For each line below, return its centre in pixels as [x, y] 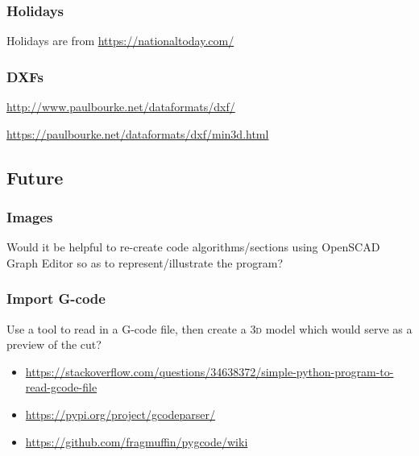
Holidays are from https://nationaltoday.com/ [120, 41]
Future [35, 177]
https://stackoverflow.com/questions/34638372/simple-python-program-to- [209, 371]
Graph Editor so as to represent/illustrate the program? [145, 262]
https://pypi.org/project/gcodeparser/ [120, 414]
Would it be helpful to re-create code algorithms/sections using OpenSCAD [193, 247]
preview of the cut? [54, 344]
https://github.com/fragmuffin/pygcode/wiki [137, 441]
